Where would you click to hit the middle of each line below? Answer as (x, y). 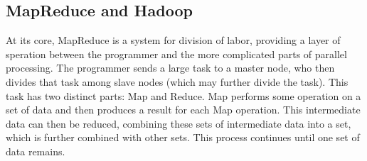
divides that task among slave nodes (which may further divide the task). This (177, 81)
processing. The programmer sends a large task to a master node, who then (170, 68)
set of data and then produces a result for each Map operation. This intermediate (183, 110)
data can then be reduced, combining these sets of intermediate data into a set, (179, 123)
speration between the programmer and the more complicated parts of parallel (176, 54)
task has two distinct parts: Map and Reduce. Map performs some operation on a (183, 95)
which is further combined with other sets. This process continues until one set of (183, 137)
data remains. (36, 151)
